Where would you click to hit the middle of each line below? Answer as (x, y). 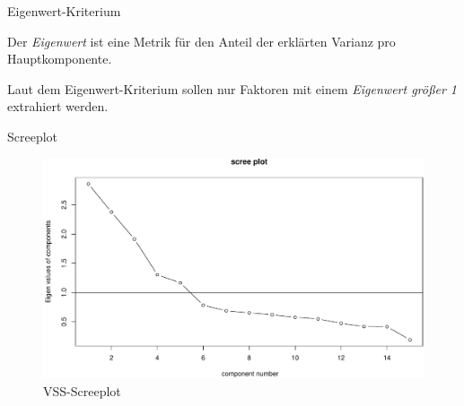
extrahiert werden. (58, 106)
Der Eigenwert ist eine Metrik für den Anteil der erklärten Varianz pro (201, 41)
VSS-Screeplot (82, 390)
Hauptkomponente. (60, 59)
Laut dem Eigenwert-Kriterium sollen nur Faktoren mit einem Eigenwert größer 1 (232, 88)
